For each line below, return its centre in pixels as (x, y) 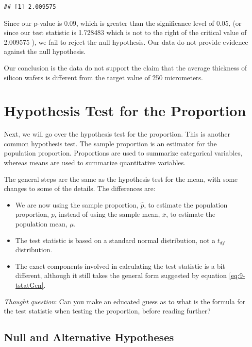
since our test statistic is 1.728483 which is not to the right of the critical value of (125, 32)
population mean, (41, 224)
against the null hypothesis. (45, 51)
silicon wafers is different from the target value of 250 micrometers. (103, 77)
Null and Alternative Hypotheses (89, 337)
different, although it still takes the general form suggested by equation (121, 275)
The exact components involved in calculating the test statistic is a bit (120, 266)
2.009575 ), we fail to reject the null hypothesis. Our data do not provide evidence (126, 42)
